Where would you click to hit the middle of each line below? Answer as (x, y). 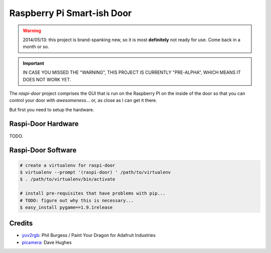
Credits (21, 223)
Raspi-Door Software (43, 150)
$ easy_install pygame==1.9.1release (66, 207)
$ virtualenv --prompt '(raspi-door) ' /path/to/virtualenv (95, 172)
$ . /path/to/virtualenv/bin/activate (67, 179)
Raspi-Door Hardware (44, 124)
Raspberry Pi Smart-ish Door (71, 13)
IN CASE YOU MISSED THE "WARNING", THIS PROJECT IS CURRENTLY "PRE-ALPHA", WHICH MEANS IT (132, 72)
